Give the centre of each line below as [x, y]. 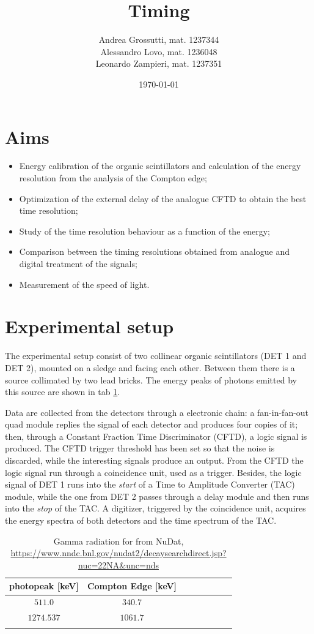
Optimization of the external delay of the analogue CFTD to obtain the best [163, 198]
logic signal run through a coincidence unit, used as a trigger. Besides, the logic [153, 472]
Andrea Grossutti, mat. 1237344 [159, 40]
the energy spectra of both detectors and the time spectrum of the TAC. [141, 520]
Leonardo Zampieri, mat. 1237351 [159, 63]
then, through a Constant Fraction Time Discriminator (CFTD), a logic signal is [156, 436]
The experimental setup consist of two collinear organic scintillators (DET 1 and [156, 356]
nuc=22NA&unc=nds [119, 564]
